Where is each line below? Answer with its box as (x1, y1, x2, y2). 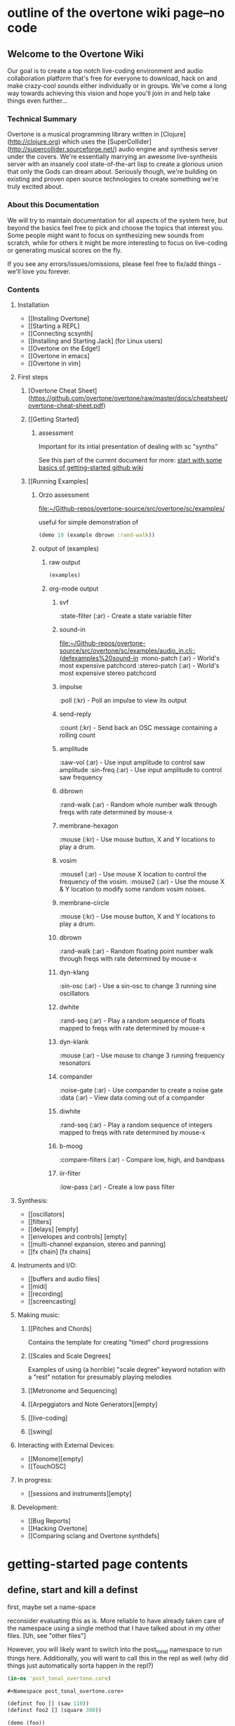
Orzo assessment (38, 491, 90, 499)
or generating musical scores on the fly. (7, 246, 123, 254)
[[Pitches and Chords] (27, 1324, 92, 1333)
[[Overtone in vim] (27, 359, 81, 367)
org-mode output (48, 584, 99, 593)
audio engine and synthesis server (118, 145, 219, 153)
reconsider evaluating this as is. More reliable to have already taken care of (7, 1616, 224, 1625)
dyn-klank (59, 1037, 89, 1046)
